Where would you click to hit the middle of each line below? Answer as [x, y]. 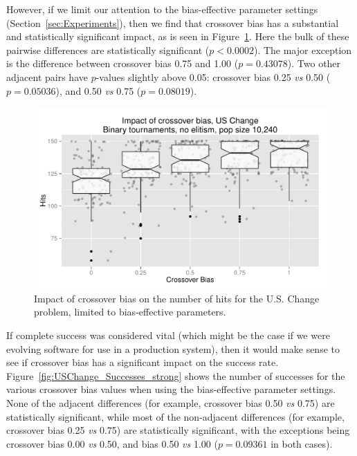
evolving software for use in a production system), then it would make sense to [173, 348]
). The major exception [303, 49]
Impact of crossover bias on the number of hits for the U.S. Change [177, 298]
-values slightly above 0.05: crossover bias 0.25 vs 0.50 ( [213, 76]
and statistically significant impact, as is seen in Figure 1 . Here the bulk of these [178, 36]
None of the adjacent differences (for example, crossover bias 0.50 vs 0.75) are [171, 403]
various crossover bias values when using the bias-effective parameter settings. [171, 389]
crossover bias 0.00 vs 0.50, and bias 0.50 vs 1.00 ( [112, 443]
